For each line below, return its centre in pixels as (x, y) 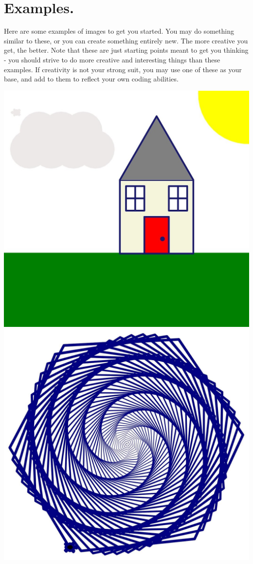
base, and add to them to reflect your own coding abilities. (91, 79)
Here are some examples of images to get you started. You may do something (119, 31)
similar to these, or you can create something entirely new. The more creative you (126, 40)
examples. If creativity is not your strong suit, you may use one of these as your (123, 69)
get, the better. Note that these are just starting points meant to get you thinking (126, 50)
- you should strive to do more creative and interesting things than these (112, 59)
